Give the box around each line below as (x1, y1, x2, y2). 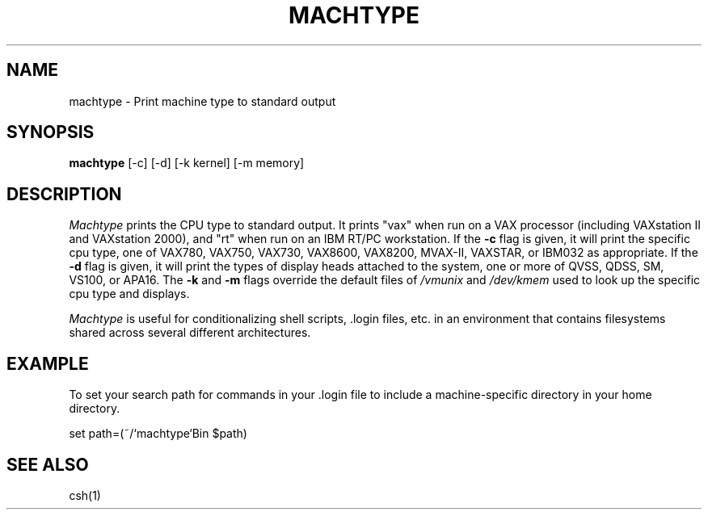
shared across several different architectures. (69, 325, 311, 340)
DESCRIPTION (6, 183, 122, 204)
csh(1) (69, 488, 101, 502)
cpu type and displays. (69, 287, 190, 301)
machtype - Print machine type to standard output (69, 94, 336, 108)
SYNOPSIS (6, 122, 95, 143)
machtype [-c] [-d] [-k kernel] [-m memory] (69, 156, 305, 170)
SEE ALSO (6, 454, 89, 475)
